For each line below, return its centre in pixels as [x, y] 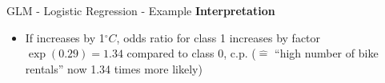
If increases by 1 [65, 37]
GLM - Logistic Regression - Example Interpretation [141, 10]
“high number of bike [327, 53]
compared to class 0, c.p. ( [191, 53]
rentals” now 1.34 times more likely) [114, 68]
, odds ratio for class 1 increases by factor [219, 37]
